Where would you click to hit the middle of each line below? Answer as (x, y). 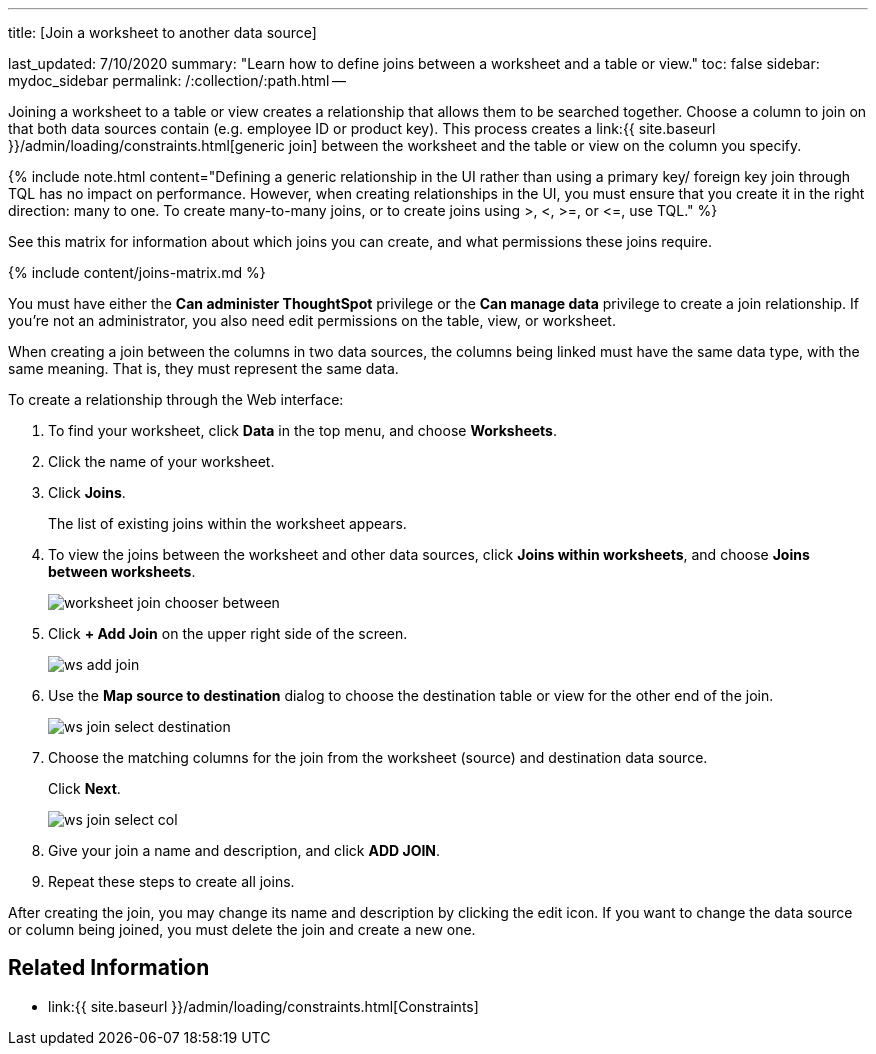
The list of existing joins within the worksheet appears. (227, 523)
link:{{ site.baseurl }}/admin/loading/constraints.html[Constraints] (263, 1006)
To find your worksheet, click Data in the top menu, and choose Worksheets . (302, 430)
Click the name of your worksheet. (161, 461)
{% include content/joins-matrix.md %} (137, 272)
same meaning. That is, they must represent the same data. (203, 368)
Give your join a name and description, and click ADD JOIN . (244, 850)
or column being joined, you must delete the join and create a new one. (242, 929)
